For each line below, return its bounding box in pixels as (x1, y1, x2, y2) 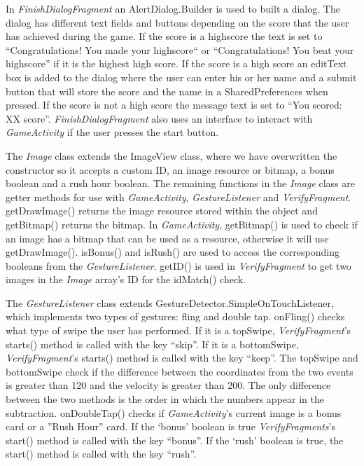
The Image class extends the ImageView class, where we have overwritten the (6, 148, 337, 163)
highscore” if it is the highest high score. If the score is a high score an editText (6, 56, 347, 71)
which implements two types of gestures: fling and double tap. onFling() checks (6, 309, 345, 324)
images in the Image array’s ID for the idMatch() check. (6, 272, 246, 287)
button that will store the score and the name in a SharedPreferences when (6, 83, 328, 98)
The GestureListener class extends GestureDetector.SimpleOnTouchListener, (6, 295, 334, 310)
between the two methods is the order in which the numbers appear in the (6, 392, 324, 406)
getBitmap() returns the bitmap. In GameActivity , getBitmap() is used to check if (6, 217, 358, 231)
